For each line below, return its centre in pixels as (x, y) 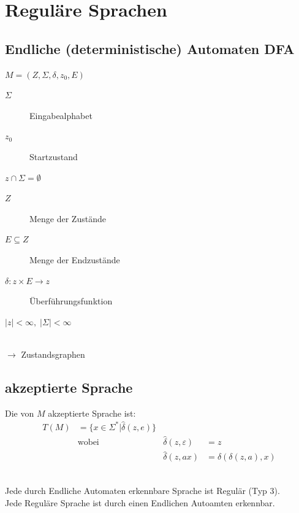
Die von (20, 413)
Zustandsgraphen (53, 354)
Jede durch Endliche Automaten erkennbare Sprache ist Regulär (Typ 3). (142, 490)
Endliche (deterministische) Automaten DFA (150, 48)
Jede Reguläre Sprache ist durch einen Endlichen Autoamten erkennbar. (140, 502)
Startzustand (54, 156)
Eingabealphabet (61, 115)
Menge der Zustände (68, 218)
